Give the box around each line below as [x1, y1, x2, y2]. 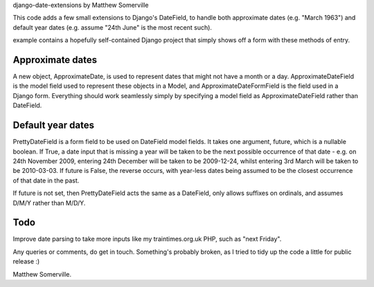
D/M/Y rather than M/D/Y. [12, 198, 86, 207]
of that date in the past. [12, 176, 80, 185]
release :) [12, 257, 40, 266]
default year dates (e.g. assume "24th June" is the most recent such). [12, 23, 213, 31]
